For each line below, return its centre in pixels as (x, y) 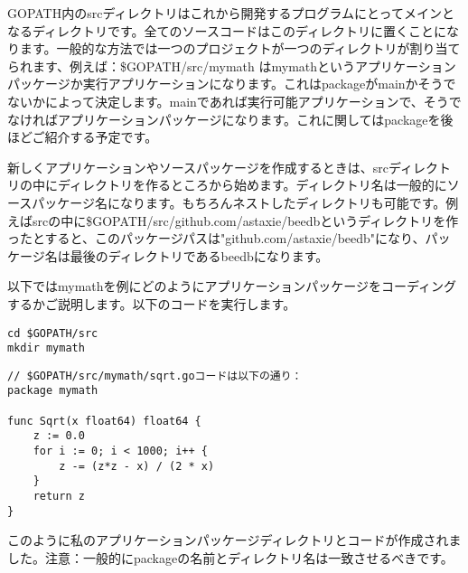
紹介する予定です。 (101, 137)
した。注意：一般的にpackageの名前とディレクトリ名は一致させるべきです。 (230, 557)
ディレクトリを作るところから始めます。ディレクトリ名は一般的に (252, 185)
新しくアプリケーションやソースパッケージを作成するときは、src (198, 167)
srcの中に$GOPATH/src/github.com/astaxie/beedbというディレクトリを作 (245, 220)
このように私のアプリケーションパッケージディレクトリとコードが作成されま (234, 540)
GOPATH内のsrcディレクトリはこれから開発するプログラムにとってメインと (231, 13)
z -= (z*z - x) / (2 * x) (137, 466)
